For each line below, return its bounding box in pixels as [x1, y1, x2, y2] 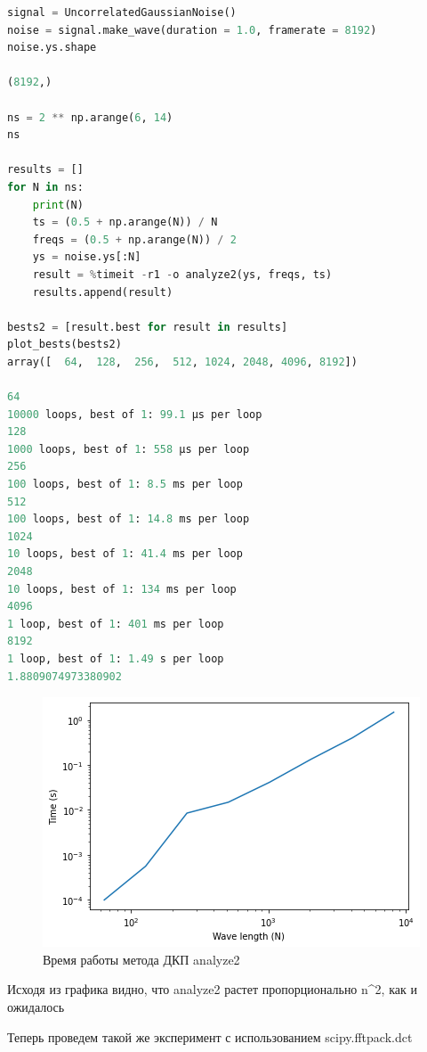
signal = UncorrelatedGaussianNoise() [7, 6, 237, 19]
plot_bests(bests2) [7, 338, 122, 351]
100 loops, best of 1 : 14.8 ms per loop [7, 513, 250, 526]
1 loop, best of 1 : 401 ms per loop [7, 617, 224, 630]
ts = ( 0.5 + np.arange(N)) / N [32, 216, 218, 229]
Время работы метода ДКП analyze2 [43, 949, 240, 968]
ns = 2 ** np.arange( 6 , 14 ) [7, 111, 173, 124]
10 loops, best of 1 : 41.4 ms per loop [7, 547, 243, 561]
